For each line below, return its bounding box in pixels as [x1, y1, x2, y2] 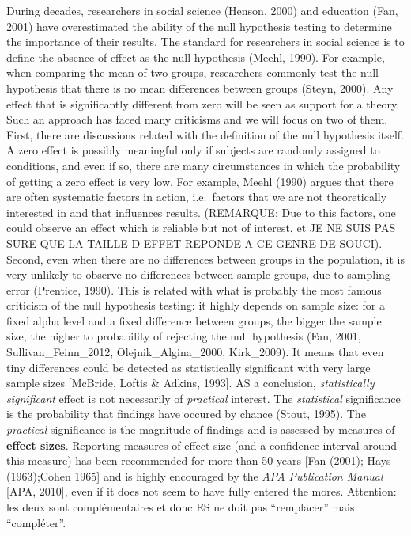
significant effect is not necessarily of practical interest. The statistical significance [6, 390, 401, 406]
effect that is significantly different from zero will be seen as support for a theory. [6, 95, 400, 112]
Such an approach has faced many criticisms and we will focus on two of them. [6, 111, 388, 127]
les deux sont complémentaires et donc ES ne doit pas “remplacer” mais [6, 499, 355, 515]
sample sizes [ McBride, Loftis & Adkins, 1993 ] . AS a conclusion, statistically [6, 374, 375, 391]
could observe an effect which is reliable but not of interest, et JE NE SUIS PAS [6, 219, 396, 236]
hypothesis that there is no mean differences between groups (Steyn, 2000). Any [6, 79, 394, 96]
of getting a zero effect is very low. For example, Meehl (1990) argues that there [6, 173, 394, 189]
